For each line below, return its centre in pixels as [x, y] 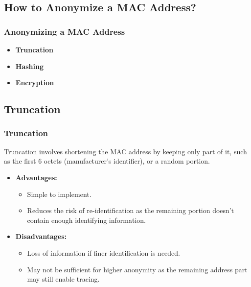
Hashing [29, 66]
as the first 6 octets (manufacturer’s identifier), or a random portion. [107, 161]
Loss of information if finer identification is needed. [104, 252]
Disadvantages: [41, 236]
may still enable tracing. [63, 279]
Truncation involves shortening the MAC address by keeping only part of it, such [125, 151]
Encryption [35, 83]
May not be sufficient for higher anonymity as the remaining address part [137, 269]
